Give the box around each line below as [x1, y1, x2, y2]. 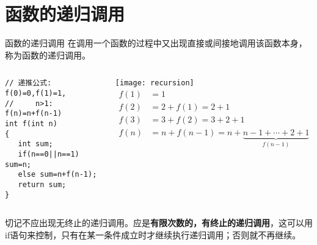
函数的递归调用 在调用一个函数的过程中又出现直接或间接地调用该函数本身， [5, 37, 307, 49]
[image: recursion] [115, 79, 194, 88]
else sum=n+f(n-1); [18, 170, 97, 179]
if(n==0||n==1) [18, 149, 79, 158]
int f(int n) [5, 119, 57, 128]
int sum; [18, 140, 53, 149]
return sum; [18, 180, 67, 189]
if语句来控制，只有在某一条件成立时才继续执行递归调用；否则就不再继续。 [5, 228, 301, 241]
